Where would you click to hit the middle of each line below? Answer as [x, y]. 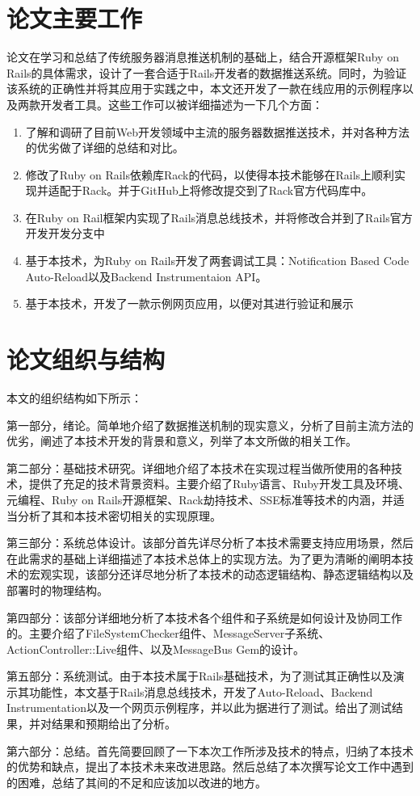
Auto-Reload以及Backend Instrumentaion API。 [146, 276]
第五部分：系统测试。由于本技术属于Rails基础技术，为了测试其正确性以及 [200, 676]
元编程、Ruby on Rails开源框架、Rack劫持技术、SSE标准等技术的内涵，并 [200, 499]
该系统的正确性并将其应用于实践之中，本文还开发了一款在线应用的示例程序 [204, 88]
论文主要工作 [75, 18]
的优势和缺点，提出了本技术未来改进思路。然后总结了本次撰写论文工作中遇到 [210, 767]
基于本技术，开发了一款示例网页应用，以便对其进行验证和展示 [189, 303]
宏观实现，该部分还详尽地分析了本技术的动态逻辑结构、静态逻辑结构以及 [221, 574]
